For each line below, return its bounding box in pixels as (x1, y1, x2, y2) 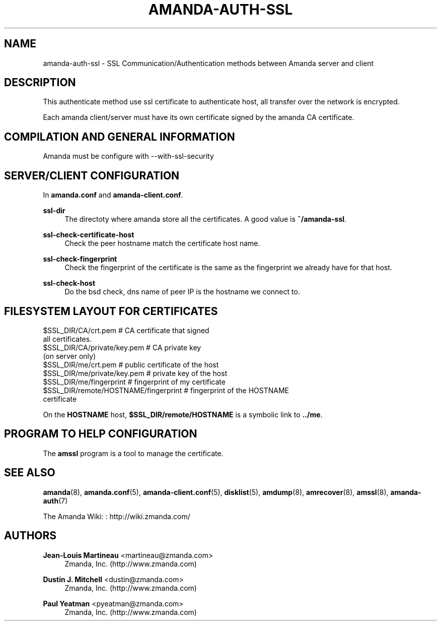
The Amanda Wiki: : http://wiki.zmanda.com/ (43, 512, 190, 521)
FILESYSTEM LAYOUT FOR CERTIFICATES (4, 304, 218, 318)
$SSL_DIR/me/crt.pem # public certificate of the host (43, 360, 219, 369)
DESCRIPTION (4, 76, 76, 89)
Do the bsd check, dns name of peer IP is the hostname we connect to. (64, 287, 300, 296)
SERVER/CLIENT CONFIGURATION (4, 169, 180, 182)
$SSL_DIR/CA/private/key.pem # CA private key (43, 343, 201, 352)
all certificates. (43, 334, 92, 343)
